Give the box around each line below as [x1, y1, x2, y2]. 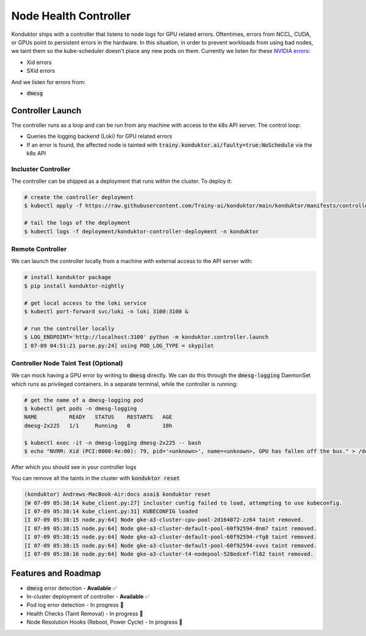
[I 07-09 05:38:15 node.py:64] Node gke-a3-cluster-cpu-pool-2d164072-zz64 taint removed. [24, 517, 304, 523]
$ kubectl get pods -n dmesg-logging [24, 405, 137, 412]
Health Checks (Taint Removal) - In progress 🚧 [26, 610, 143, 617]
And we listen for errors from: [11, 78, 85, 85]
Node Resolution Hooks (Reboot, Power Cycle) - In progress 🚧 [26, 618, 183, 626]
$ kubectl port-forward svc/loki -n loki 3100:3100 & [24, 308, 188, 315]
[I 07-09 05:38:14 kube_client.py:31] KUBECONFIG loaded [24, 508, 198, 515]
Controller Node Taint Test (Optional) [11, 359, 123, 367]
